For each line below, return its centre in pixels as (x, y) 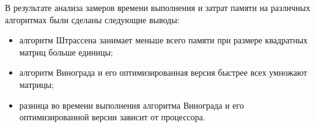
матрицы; (36, 84)
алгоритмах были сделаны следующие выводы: (92, 19)
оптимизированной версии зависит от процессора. (112, 117)
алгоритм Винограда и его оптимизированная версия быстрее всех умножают (163, 72)
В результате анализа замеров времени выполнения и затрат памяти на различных (157, 7)
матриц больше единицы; (66, 52)
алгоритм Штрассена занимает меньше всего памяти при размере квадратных (163, 40)
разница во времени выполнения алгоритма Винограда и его (132, 105)
